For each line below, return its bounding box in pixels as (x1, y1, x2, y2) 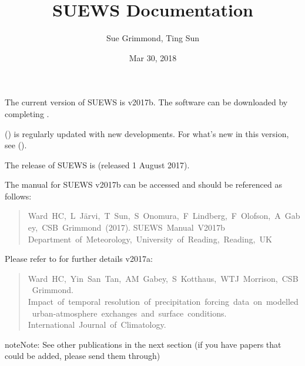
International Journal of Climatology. (28, 318, 166, 331)
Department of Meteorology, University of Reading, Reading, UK (28, 232, 272, 245)
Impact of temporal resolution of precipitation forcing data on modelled (28, 295, 299, 308)
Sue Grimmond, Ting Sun (106, 32, 200, 44)
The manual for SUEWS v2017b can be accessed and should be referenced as (5, 178, 282, 191)
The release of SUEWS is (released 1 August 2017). (5, 158, 190, 171)
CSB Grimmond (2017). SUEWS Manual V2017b (42, 221, 225, 234)
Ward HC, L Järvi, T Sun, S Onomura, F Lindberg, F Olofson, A (28, 209, 281, 222)
